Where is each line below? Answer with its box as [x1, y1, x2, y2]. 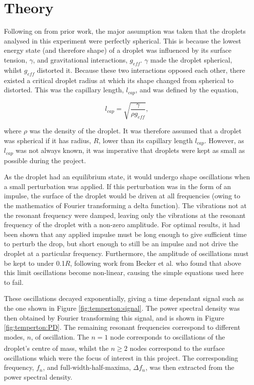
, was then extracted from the [145, 362, 234, 372]
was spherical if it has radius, [4, 135, 91, 145]
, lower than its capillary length [98, 135, 193, 145]
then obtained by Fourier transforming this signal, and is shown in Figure [4, 312, 224, 322]
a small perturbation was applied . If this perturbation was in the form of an [4, 181, 231, 191]
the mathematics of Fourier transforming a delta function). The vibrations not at [4, 200, 247, 210]
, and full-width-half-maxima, [42, 362, 131, 372]
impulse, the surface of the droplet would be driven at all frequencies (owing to [4, 191, 240, 201]
